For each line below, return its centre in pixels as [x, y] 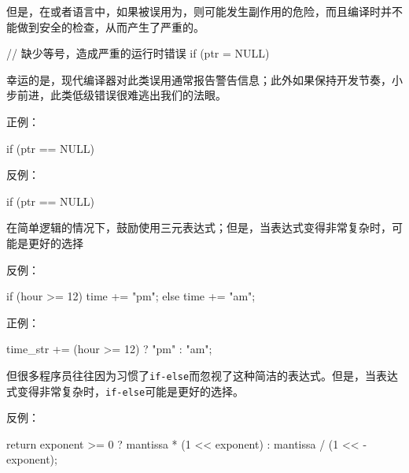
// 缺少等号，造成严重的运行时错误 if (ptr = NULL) [138, 53]
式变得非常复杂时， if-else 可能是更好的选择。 [125, 391]
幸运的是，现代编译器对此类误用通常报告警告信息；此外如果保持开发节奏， [199, 79]
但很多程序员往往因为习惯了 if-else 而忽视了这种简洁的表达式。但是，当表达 [203, 375]
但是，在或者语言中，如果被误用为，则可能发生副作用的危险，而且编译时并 [199, 11]
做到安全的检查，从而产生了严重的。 [111, 26]
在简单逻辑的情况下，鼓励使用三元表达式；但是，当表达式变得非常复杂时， [199, 227]
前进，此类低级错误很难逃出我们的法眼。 [122, 95]
